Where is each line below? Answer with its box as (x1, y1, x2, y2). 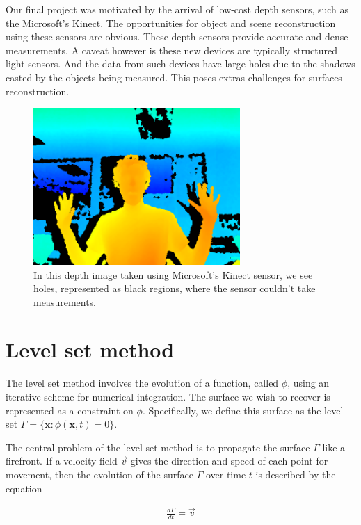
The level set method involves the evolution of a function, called (6, 375, 279, 390)
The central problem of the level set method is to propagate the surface (6, 439, 310, 454)
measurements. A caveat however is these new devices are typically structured (6, 42, 337, 57)
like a (322, 439, 346, 454)
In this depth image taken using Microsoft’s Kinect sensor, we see (33, 267, 313, 282)
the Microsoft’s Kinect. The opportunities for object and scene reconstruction (6, 15, 336, 30)
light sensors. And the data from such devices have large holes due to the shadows (6, 56, 355, 71)
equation (6, 480, 42, 495)
